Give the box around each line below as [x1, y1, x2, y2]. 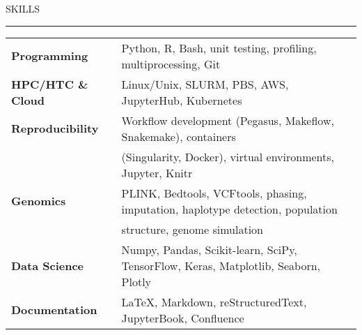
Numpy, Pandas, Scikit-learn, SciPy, [121, 241, 297, 258]
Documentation [11, 301, 97, 318]
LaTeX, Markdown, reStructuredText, [121, 293, 307, 310]
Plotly [121, 273, 152, 290]
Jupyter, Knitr [121, 164, 193, 181]
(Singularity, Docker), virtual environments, [121, 148, 335, 165]
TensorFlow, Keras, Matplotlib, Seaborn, [121, 257, 321, 274]
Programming [11, 47, 88, 64]
